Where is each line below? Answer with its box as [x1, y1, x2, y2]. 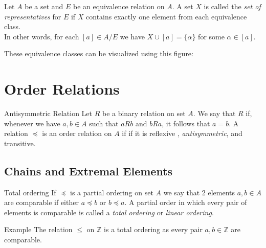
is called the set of [204, 1, 261, 11]
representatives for [4, 11, 61, 21]
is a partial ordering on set [70, 187, 153, 197]
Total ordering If [4, 187, 56, 197]
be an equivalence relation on [73, 1, 165, 11]
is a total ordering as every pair [104, 224, 203, 235]
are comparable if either [4, 197, 79, 208]
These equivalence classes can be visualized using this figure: [4, 48, 193, 59]
